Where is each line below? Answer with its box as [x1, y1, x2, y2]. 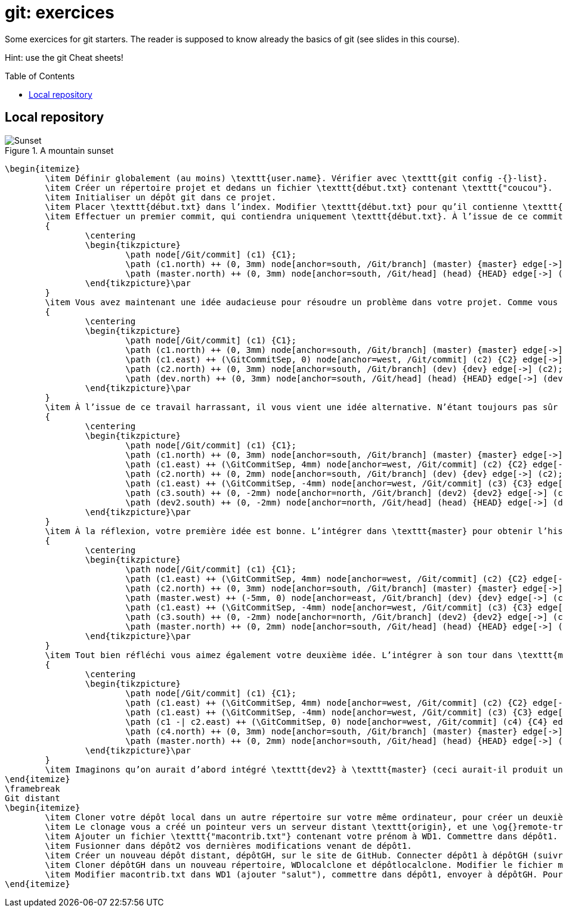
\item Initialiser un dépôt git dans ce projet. [45, 192, 277, 202]
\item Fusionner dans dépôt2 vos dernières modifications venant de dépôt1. [45, 840, 412, 851]
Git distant [5, 793, 60, 803]
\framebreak [5, 783, 60, 793]
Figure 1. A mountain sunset [5, 145, 114, 156]
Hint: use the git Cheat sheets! [5, 52, 123, 63]
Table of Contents [5, 70, 75, 81]
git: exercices [5, 2, 115, 23]
